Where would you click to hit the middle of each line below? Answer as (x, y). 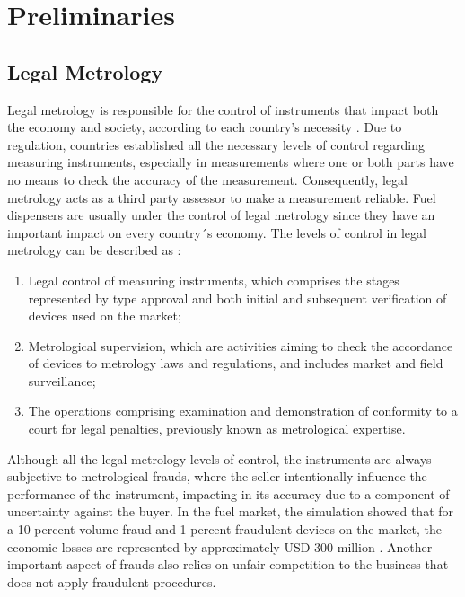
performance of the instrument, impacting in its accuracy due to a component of (228, 493)
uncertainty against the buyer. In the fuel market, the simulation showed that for (231, 511)
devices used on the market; (105, 316)
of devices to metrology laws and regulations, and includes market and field (236, 363)
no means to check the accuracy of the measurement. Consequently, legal (207, 179)
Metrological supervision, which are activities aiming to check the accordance (241, 345)
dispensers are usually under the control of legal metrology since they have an (221, 215)
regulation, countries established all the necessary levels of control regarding (216, 144)
